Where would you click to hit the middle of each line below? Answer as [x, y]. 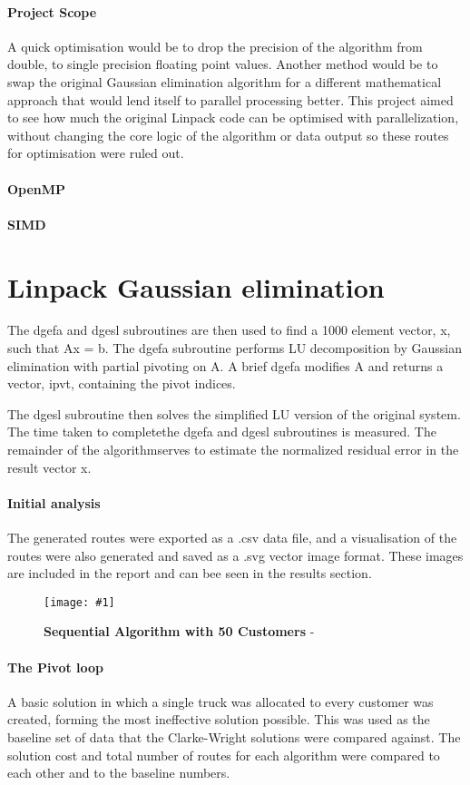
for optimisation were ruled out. [96, 153]
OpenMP [37, 188]
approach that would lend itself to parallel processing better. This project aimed [230, 99]
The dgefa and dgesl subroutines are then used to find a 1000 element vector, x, [229, 330]
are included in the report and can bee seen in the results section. [190, 573]
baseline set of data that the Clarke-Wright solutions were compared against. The [234, 737]
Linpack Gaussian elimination [196, 286]
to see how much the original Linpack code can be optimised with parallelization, [233, 118]
